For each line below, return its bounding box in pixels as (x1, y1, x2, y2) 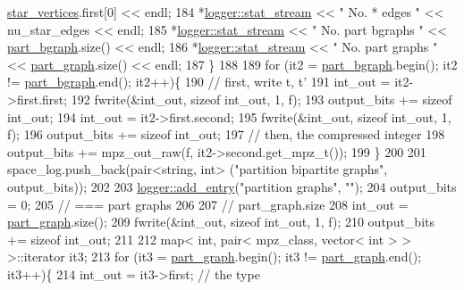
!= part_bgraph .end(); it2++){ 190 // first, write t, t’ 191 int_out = (7, 72, 391, 91)
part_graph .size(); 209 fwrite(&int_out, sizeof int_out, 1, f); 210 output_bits (7, 212, 434, 231)
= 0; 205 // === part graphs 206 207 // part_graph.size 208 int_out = (7, 195, 409, 213)
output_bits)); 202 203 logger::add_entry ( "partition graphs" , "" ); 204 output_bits (7, 177, 457, 195)
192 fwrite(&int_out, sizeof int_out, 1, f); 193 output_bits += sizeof (71, 89, 452, 108)
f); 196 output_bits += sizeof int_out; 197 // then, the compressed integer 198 (7, 125, 445, 144)
